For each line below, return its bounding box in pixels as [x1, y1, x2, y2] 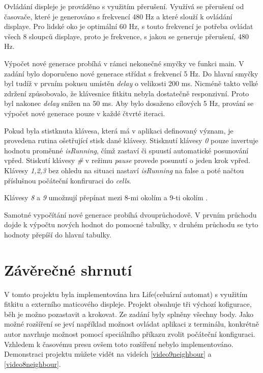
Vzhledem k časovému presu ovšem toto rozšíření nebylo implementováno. [4, 338, 233, 349]
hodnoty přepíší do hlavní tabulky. [4, 229, 111, 239]
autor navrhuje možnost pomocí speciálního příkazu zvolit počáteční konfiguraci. [4, 328, 255, 339]
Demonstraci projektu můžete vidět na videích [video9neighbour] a [4, 349, 212, 359]
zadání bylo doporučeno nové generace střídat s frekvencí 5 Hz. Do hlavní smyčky [4, 68, 258, 78]
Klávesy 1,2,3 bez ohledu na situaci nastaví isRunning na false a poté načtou [4, 165, 244, 175]
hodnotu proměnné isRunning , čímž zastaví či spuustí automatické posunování [4, 145, 249, 155]
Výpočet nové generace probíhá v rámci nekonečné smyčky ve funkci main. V [4, 58, 244, 68]
